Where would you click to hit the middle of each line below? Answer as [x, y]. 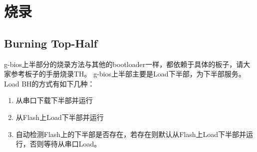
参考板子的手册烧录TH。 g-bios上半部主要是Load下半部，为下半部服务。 [128, 74]
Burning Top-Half [51, 43]
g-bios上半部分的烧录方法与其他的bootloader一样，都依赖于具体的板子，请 [124, 64]
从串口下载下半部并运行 [54, 100]
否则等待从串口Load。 [65, 144]
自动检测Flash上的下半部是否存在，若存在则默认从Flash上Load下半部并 [131, 134]
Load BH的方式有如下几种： [49, 83]
